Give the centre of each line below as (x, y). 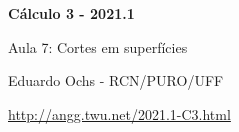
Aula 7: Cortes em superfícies (98, 46)
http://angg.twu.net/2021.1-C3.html (119, 113)
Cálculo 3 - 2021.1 (71, 13)
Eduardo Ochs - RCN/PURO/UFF (116, 80)
